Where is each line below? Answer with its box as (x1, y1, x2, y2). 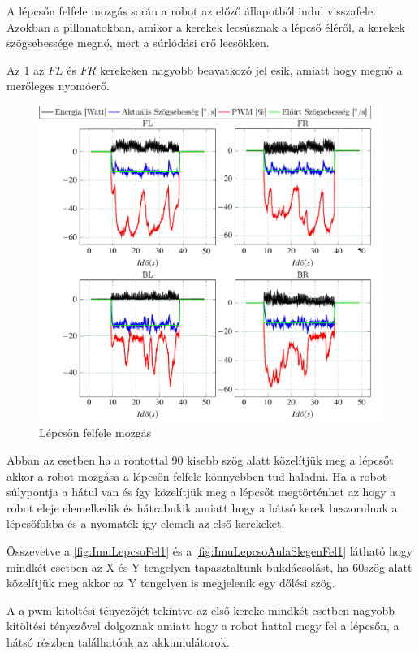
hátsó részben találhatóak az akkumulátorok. (6, 633, 230, 650)
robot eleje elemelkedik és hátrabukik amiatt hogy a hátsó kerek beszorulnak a (6, 499, 398, 516)
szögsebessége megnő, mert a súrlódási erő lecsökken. (6, 34, 270, 51)
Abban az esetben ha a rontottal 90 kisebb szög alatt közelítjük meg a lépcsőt (6, 451, 394, 468)
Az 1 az (6, 61, 45, 78)
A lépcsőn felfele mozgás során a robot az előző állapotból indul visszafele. (6, 2, 377, 19)
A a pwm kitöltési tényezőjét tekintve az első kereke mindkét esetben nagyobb (6, 601, 395, 618)
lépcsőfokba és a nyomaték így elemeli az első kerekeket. (6, 515, 285, 532)
